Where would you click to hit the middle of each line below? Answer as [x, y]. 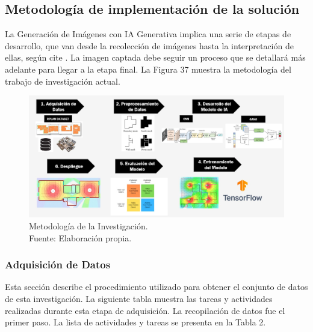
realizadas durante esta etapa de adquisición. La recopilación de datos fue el [145, 310]
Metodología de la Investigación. [88, 226]
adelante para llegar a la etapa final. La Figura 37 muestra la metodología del [148, 69]
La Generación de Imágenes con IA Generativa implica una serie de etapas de [148, 34]
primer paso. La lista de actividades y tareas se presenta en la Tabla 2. [135, 322]
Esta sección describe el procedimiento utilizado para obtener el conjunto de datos [156, 287]
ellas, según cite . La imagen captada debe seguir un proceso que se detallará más [155, 57]
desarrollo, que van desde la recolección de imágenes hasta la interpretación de [149, 45]
